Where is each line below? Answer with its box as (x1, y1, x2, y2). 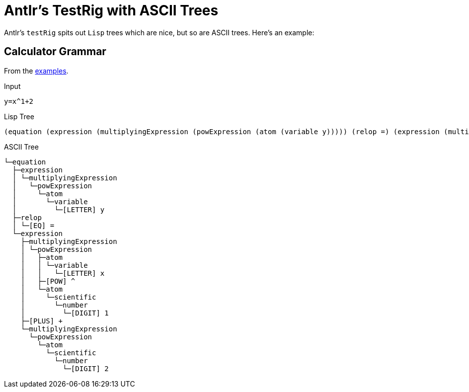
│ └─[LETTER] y (12, 205, 105, 214)
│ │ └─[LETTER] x (20, 269, 105, 277)
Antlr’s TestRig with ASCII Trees (4, 2, 219, 19)
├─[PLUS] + (20, 316, 63, 325)
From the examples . (4, 66, 69, 75)
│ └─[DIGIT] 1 (20, 309, 109, 317)
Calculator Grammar (4, 45, 106, 58)
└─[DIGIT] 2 (63, 364, 109, 373)
